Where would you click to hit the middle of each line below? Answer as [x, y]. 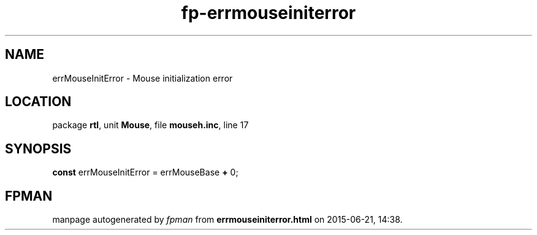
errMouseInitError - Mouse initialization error [143, 78]
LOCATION [38, 102]
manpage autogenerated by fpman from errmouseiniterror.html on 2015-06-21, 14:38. [227, 220]
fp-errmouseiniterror [268, 13]
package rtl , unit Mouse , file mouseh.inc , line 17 [150, 125]
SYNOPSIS [38, 148]
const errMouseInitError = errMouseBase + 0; [145, 172]
